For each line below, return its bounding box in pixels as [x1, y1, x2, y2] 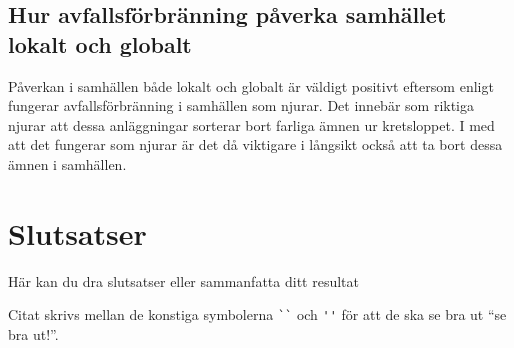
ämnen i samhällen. [8, 153, 127, 174]
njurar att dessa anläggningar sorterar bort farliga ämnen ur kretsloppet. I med [8, 114, 495, 135]
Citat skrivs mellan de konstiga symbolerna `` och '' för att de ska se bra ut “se [8, 304, 507, 325]
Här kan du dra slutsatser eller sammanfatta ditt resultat [8, 270, 359, 291]
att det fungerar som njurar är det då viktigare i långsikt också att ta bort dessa [8, 134, 503, 155]
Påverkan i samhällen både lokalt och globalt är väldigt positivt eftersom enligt [8, 75, 494, 96]
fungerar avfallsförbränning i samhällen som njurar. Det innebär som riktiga [8, 95, 475, 116]
